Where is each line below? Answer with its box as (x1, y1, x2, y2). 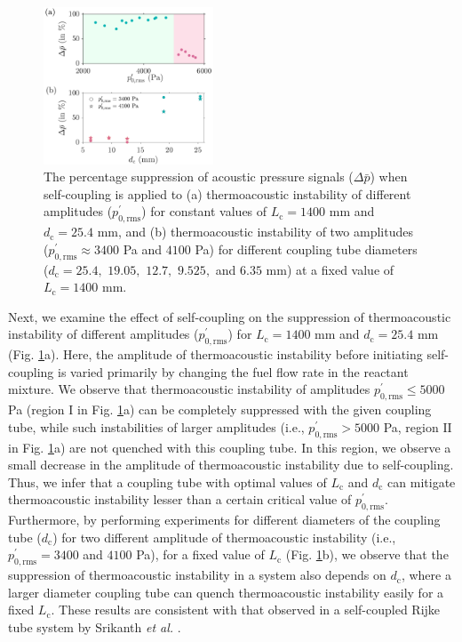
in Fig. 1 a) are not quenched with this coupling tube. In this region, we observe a (8, 437, 451, 456)
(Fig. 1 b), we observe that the (285, 545, 449, 564)
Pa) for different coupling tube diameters (195, 239, 418, 258)
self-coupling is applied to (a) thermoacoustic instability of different (44, 184, 411, 203)
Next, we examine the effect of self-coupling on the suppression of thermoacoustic (8, 307, 451, 325)
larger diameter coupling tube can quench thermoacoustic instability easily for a (8, 582, 444, 601)
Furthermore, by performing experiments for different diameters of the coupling (8, 510, 441, 529)
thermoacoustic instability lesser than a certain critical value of (8, 490, 352, 509)
